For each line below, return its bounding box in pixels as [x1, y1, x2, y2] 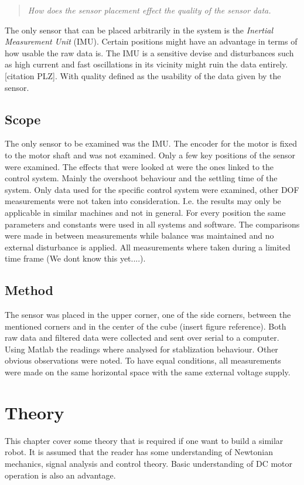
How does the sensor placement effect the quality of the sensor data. [28, 4, 271, 16]
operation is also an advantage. [5, 469, 116, 481]
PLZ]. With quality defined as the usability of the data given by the [37, 69, 281, 82]
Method [5, 281, 53, 299]
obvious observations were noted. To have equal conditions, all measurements [5, 354, 281, 367]
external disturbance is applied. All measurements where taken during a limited [5, 240, 291, 253]
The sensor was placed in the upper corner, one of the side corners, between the [5, 308, 291, 321]
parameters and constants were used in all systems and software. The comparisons [5, 218, 300, 230]
